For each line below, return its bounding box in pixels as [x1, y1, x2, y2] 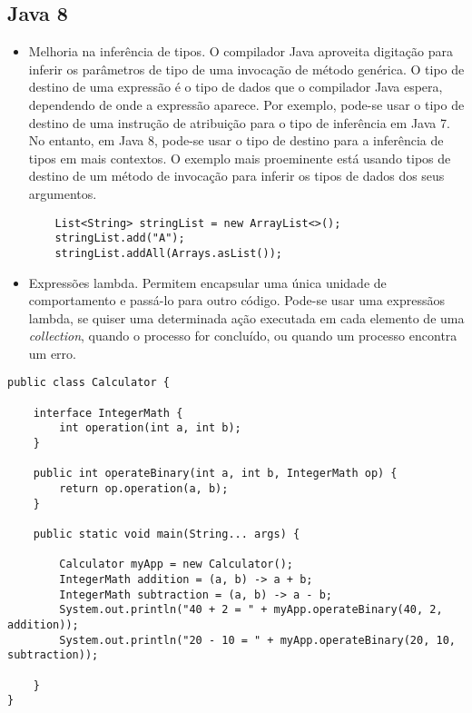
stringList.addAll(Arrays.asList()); [54, 246, 282, 260]
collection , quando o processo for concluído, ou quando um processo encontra [28, 326, 457, 345]
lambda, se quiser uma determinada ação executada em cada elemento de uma [28, 308, 465, 327]
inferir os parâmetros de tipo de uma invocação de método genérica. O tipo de [28, 59, 465, 78]
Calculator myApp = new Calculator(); [59, 558, 293, 571]
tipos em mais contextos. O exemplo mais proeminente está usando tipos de [28, 148, 451, 167]
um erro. [28, 343, 76, 362]
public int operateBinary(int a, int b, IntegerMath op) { [33, 467, 398, 480]
